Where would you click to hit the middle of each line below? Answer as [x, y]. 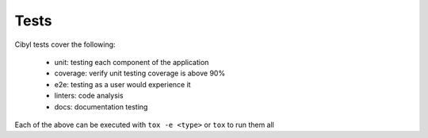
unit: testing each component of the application [132, 62]
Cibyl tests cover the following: [65, 44]
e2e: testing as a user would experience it [122, 84]
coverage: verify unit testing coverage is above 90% [140, 73]
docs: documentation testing [101, 106]
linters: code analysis [89, 96]
